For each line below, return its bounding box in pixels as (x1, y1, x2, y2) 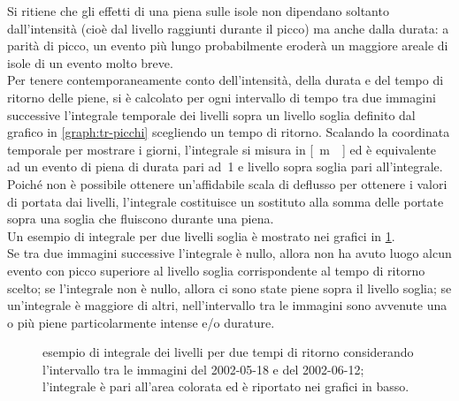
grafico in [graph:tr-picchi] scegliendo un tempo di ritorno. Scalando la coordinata (7, 123, 450, 141)
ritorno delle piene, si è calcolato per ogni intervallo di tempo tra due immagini (7, 87, 436, 106)
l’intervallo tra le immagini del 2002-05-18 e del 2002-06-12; (42, 359, 364, 378)
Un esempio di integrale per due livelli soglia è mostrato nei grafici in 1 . (7, 226, 395, 245)
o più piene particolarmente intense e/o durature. (7, 313, 275, 331)
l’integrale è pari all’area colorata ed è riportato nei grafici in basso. (42, 377, 409, 396)
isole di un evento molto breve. (7, 53, 173, 72)
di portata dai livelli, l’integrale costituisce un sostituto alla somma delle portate (7, 192, 444, 210)
